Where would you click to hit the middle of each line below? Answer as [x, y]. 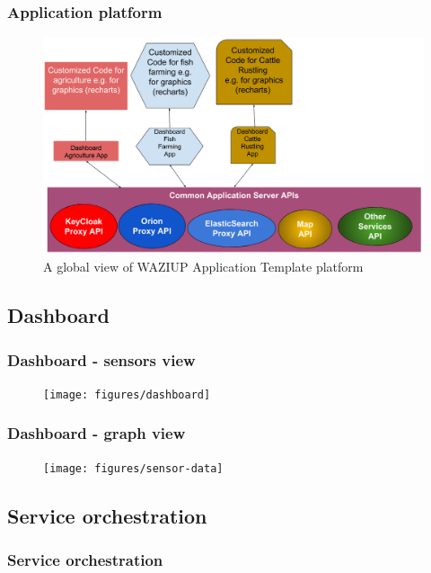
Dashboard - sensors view [101, 359]
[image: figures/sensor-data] [133, 468]
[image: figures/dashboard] [127, 394]
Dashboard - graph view [97, 433]
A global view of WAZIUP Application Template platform [203, 267]
